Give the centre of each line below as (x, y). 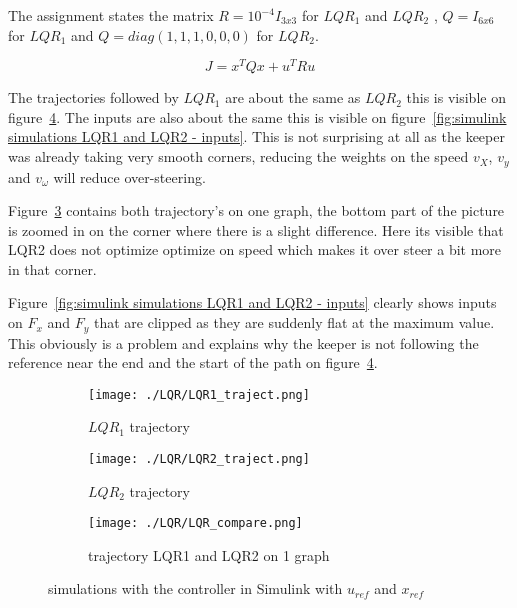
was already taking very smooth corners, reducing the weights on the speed (238, 156)
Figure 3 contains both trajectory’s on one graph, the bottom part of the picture (256, 210)
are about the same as (293, 97)
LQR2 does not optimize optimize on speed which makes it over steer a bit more (255, 249)
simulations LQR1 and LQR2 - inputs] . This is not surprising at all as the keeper (256, 136)
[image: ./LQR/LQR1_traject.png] (199, 394)
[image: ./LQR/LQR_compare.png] (195, 523)
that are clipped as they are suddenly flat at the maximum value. (294, 322)
